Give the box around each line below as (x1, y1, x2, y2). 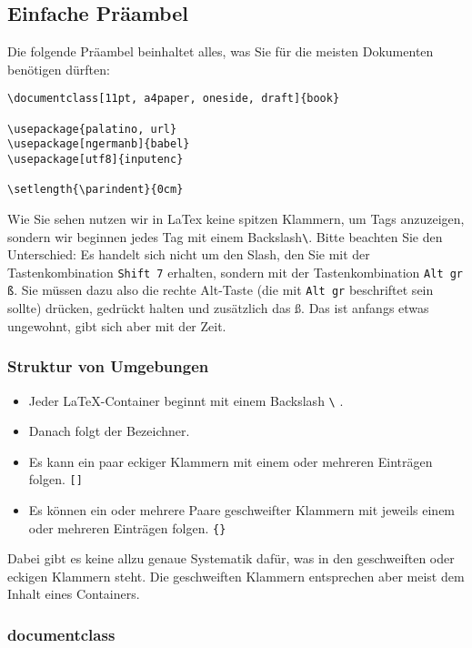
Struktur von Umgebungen (7, 355, 209, 378)
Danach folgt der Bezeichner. (28, 421, 190, 440)
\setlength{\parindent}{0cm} (7, 183, 184, 197)
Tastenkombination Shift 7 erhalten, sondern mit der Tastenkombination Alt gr (7, 262, 464, 281)
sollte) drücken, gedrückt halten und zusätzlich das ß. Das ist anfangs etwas (7, 299, 429, 318)
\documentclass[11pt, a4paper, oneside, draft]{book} (7, 92, 340, 106)
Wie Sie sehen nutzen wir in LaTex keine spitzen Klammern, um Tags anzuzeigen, (7, 208, 465, 228)
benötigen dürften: (7, 59, 110, 78)
